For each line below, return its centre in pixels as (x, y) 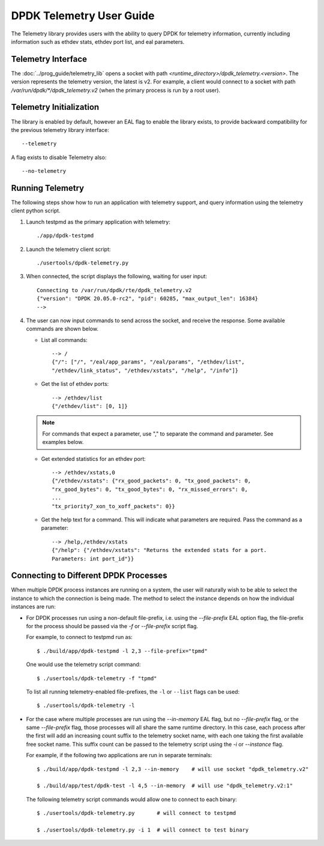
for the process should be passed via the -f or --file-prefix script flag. (112, 626)
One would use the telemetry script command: (83, 664)
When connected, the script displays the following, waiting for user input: (116, 277)
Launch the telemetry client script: (68, 249)
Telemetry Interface (49, 59)
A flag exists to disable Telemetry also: (59, 157)
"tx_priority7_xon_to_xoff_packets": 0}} (113, 506)
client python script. (36, 211)
